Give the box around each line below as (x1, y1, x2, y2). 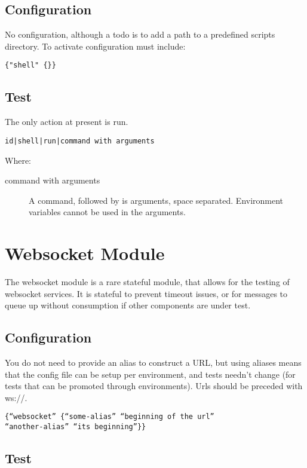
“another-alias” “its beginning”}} (5, 423, 146, 432)
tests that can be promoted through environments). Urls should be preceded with (5, 380, 303, 392)
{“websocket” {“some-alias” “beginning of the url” (5, 412, 214, 421)
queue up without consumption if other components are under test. (5, 299, 251, 311)
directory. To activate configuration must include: (5, 39, 186, 52)
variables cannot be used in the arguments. (29, 206, 186, 218)
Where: (5, 154, 31, 166)
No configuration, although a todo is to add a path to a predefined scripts (5, 28, 275, 41)
